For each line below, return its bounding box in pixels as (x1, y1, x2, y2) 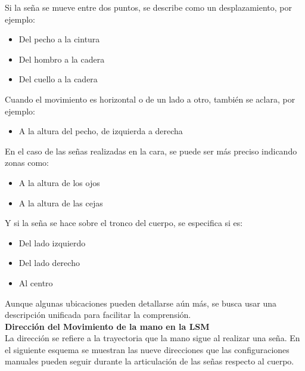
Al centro (18, 276, 53, 289)
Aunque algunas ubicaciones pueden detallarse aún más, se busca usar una (5, 296, 277, 309)
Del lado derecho (18, 256, 80, 269)
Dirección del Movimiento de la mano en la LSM (5, 320, 210, 332)
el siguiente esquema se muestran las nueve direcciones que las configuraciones (5, 343, 290, 355)
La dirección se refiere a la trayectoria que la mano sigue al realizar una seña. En (5, 332, 300, 344)
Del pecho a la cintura (18, 33, 100, 45)
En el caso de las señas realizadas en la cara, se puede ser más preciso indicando (5, 144, 297, 157)
